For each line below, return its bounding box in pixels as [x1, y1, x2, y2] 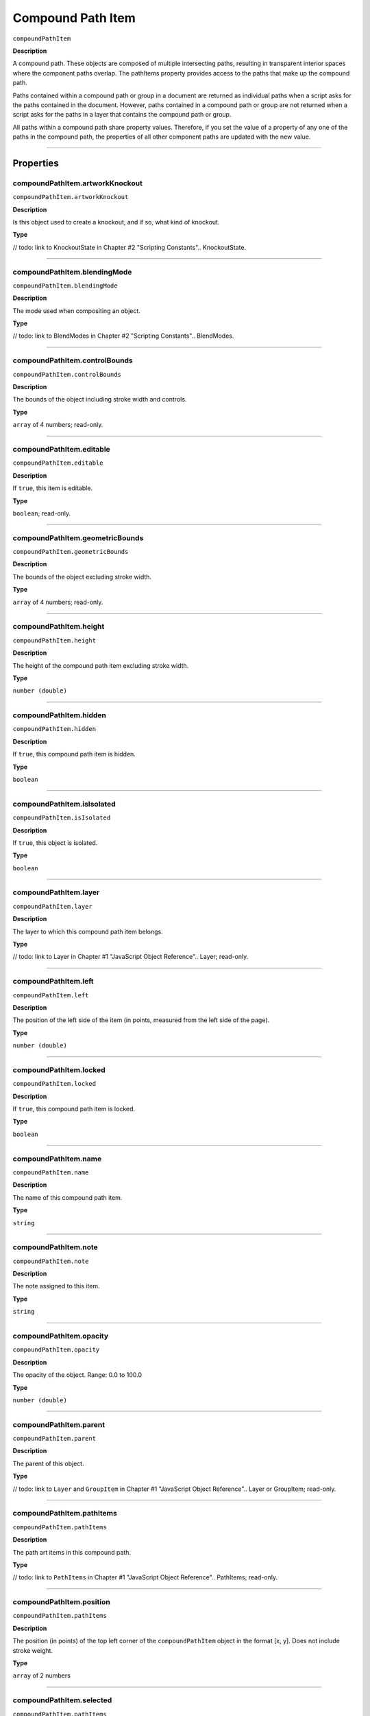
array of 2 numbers [12, 1671, 71, 1680]
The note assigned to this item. [12, 1282, 100, 1290]
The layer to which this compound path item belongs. [12, 927, 164, 936]
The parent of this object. [12, 1459, 85, 1468]
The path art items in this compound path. [12, 1548, 132, 1556]
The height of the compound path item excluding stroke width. [12, 661, 189, 669]
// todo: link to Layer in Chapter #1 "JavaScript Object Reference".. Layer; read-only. [12, 953, 249, 961]
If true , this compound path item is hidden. [12, 750, 136, 758]
